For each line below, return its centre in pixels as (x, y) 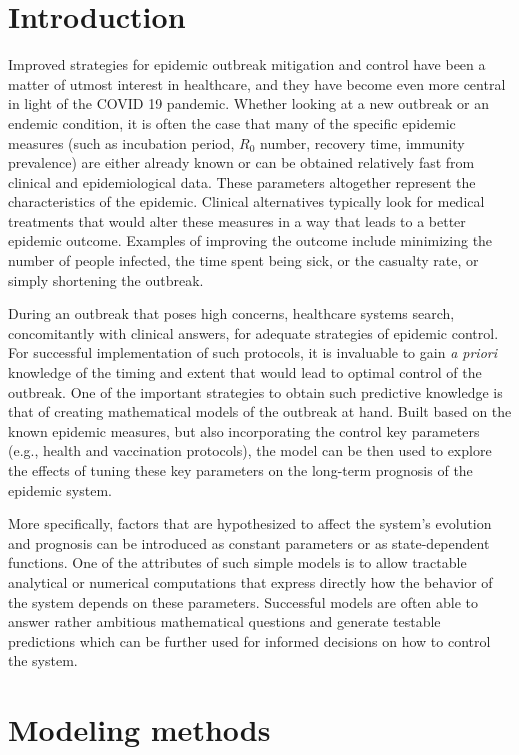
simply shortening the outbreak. (106, 279)
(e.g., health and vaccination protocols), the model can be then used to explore (250, 450)
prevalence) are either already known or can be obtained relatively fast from (241, 162)
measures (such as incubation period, (121, 142)
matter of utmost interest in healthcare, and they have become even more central (257, 83)
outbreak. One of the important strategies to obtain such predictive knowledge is (255, 391)
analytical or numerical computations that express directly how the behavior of (250, 581)
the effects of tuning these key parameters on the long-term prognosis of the (240, 470)
